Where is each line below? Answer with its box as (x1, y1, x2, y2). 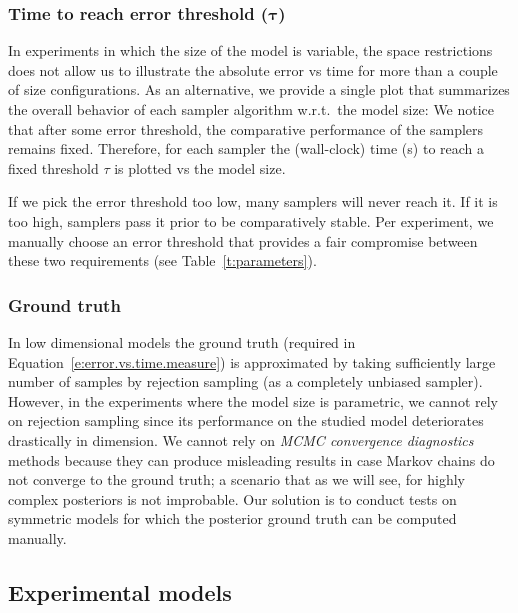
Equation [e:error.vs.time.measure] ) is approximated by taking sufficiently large (8, 351, 496, 372)
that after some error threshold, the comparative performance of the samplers (8, 118, 484, 139)
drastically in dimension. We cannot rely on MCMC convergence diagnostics (8, 429, 474, 450)
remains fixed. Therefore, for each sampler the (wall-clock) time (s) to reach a (8, 138, 485, 159)
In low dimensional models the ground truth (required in (8, 331, 356, 352)
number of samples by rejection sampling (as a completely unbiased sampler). (8, 371, 483, 392)
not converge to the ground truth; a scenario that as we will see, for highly (8, 469, 465, 490)
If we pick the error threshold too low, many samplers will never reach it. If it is (8, 191, 498, 212)
